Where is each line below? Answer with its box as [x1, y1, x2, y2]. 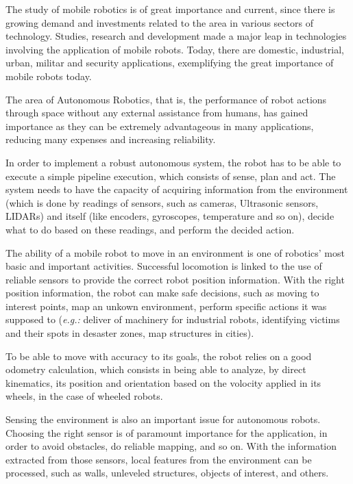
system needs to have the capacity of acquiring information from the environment [5, 182, 348, 196]
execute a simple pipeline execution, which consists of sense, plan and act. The [5, 168, 336, 183]
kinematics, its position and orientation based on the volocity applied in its [5, 375, 321, 390]
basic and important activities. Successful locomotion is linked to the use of [5, 259, 322, 273]
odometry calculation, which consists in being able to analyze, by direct [5, 362, 306, 377]
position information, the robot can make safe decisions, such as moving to [5, 285, 319, 300]
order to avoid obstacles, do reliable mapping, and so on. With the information [5, 439, 337, 453]
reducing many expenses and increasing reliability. [5, 132, 216, 147]
